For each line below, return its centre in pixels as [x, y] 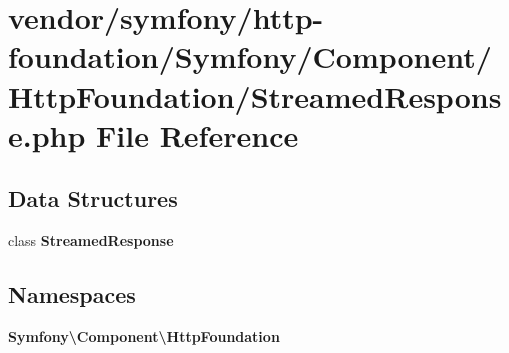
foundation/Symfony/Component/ [250, 56]
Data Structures [93, 198]
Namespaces [72, 294]
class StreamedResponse [91, 240]
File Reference [197, 134]
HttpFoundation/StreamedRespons [255, 95]
